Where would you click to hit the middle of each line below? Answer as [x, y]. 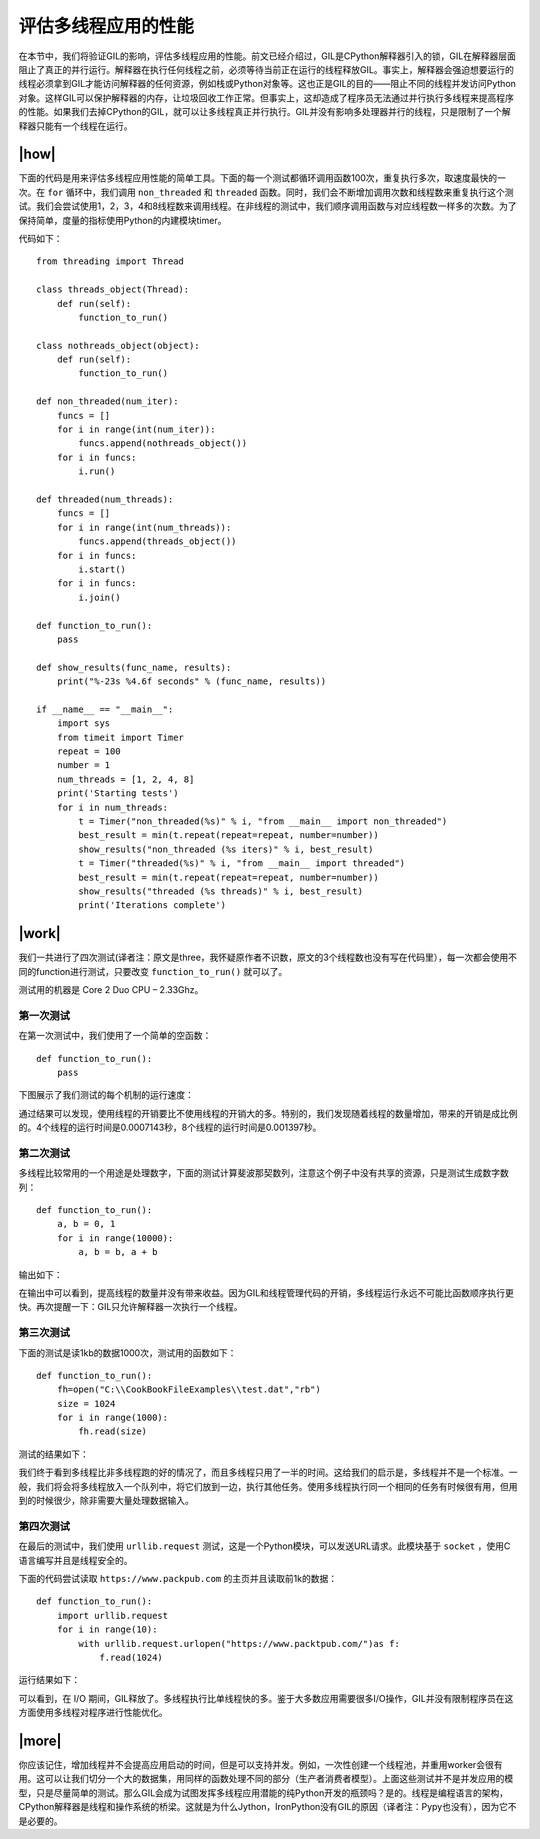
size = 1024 [86, 1403]
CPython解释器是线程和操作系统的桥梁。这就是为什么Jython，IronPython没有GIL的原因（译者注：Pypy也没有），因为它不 [267, 1807]
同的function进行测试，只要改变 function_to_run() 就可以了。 [153, 971]
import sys [83, 723]
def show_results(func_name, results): [134, 667]
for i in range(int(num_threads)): [144, 527]
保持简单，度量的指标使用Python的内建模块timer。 [122, 220]
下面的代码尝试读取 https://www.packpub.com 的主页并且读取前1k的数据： [178, 1578]
